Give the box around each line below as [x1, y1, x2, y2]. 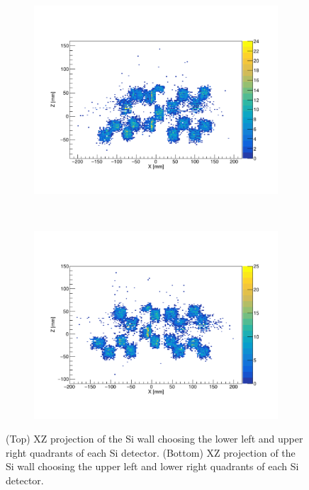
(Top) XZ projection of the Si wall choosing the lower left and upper [6, 431, 303, 446]
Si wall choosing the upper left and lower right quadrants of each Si [6, 459, 299, 474]
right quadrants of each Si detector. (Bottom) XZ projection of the [6, 445, 296, 460]
